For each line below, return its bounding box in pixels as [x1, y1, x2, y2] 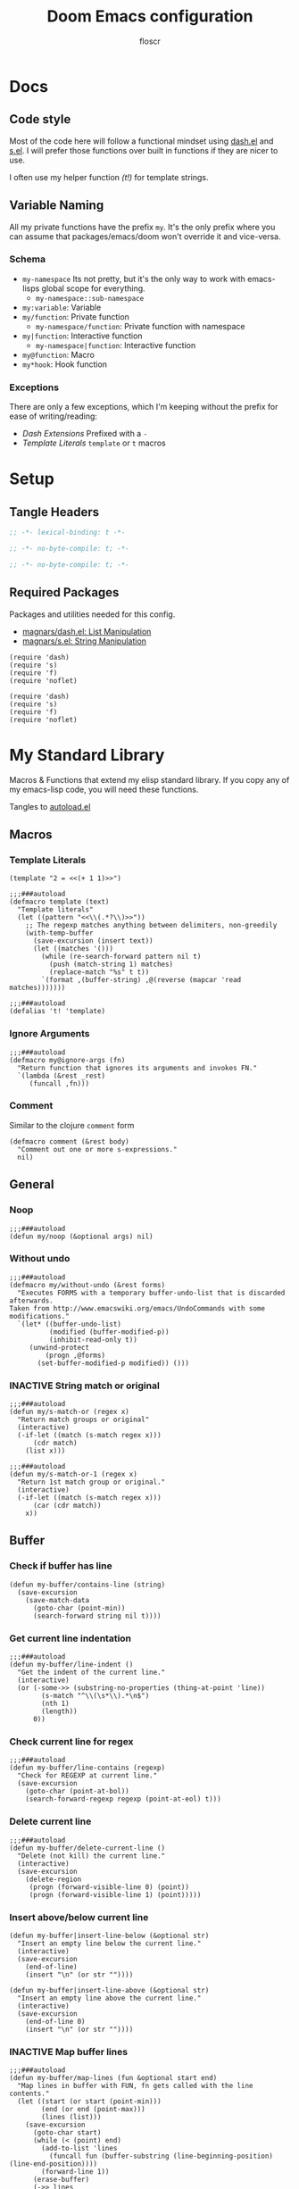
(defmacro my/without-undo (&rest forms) [9, 1280, 166, 1289]
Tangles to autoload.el [9, 801, 91, 812]
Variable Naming [9, 198, 104, 213]
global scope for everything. [41, 283, 145, 294]
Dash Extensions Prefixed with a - [21, 429, 148, 439]
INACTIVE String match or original [9, 1379, 161, 1392]
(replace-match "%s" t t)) [48, 968, 150, 977]
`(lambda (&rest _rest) [17, 1071, 105, 1080]
